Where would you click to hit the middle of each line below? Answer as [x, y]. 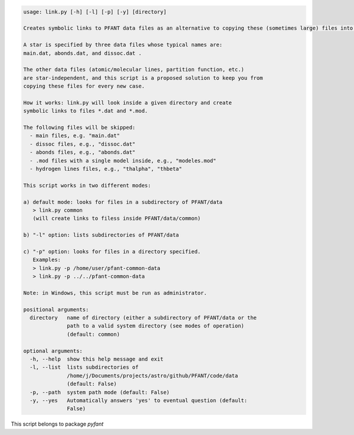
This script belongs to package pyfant [57, 424]
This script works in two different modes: [87, 185]
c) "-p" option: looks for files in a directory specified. [112, 251]
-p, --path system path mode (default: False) [100, 392]
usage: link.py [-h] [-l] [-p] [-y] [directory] [95, 12]
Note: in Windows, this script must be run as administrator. [115, 293]
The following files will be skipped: [79, 128]
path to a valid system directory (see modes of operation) [156, 326]
